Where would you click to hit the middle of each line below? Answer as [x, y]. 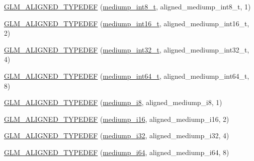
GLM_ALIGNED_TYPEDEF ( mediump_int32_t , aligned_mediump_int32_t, [127, 49]
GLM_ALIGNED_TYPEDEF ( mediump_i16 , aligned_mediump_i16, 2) [117, 119]
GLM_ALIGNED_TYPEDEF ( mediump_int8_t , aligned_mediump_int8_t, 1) [127, 6]
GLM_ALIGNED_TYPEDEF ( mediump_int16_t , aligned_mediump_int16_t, [127, 23]
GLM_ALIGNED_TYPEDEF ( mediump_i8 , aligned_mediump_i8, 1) [113, 102]
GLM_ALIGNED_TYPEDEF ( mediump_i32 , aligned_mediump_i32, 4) [117, 135]
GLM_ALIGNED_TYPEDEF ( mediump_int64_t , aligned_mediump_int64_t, [127, 76]
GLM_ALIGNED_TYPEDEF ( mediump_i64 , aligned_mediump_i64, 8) [117, 152]
